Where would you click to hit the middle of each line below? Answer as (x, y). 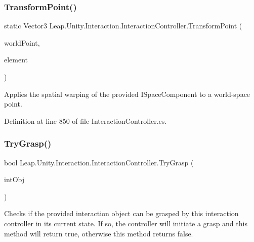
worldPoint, (22, 42)
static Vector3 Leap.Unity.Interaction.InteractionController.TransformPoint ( (123, 26)
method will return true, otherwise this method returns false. (99, 233)
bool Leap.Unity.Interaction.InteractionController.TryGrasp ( (99, 162)
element (16, 60)
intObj (14, 179)
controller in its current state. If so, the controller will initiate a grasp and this (126, 223)
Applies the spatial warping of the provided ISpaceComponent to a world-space (127, 94)
